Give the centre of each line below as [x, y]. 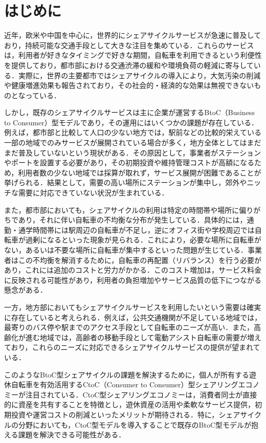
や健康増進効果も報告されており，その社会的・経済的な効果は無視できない [129, 85]
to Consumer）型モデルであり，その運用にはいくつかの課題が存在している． [131, 122]
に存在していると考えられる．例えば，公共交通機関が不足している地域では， [133, 317]
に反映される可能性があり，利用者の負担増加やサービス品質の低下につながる [133, 280]
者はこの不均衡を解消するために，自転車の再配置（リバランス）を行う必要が [133, 260]
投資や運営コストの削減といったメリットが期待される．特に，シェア [126, 414]
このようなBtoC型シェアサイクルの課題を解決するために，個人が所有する [127, 374]
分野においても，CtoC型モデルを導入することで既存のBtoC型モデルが [135, 424]
